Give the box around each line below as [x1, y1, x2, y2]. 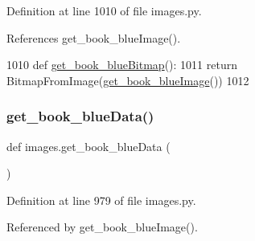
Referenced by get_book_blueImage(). [6, 219, 198, 235]
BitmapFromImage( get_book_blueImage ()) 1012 [6, 71, 249, 88]
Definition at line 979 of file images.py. [6, 191, 196, 208]
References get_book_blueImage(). [6, 29, 181, 46]
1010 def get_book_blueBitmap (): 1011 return [6, 56, 237, 73]
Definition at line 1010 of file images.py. [6, 2, 202, 18]
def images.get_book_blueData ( [6, 137, 171, 154]
